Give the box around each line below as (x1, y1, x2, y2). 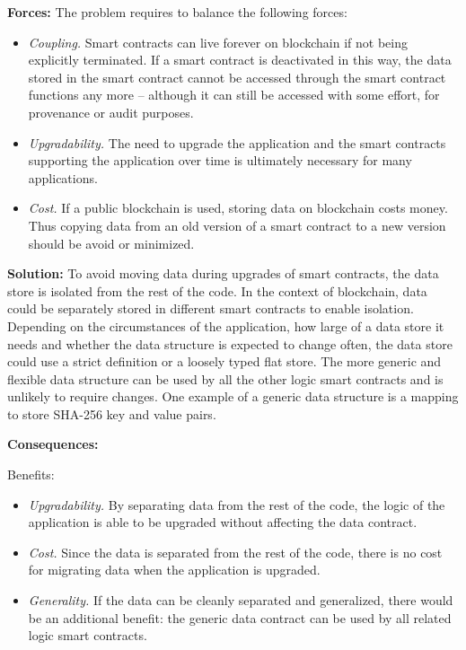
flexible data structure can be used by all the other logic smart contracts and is (7, 369, 444, 388)
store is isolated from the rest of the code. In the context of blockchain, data (7, 281, 427, 300)
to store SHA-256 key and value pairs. (7, 404, 216, 423)
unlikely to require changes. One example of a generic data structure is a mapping (7, 387, 459, 406)
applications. (28, 168, 98, 187)
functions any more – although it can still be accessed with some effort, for (28, 85, 440, 104)
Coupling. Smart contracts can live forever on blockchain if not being (28, 32, 408, 51)
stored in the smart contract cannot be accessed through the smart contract (28, 67, 446, 86)
